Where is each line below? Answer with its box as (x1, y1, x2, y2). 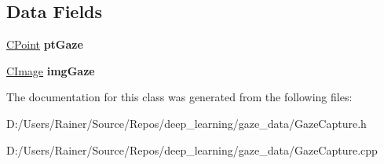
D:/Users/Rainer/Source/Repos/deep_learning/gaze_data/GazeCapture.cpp (6, 141, 378, 158)
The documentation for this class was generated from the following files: (6, 89, 353, 105)
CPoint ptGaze (6, 36, 83, 53)
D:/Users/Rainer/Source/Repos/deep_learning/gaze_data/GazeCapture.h (6, 115, 367, 131)
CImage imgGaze (6, 62, 95, 78)
